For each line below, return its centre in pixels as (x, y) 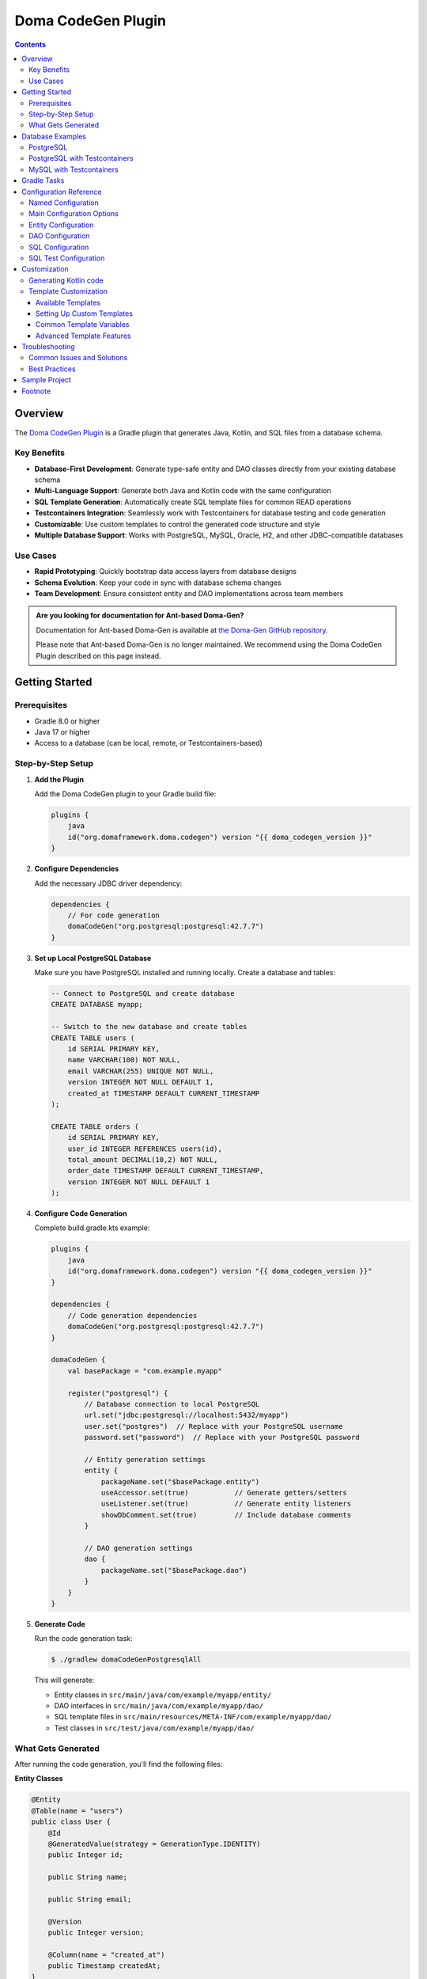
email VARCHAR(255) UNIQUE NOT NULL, (141, 1071)
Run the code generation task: (84, 1639)
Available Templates (68, 302)
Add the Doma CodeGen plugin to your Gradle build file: (125, 794)
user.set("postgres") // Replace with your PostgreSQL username (213, 1426)
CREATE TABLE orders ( (95, 1126)
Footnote (36, 391)
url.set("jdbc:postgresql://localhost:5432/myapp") (187, 1415)
